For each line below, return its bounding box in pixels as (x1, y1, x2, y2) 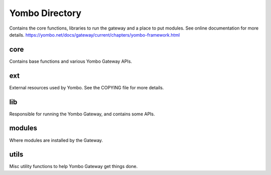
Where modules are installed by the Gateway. (9, 137, 103, 143)
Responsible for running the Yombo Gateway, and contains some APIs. (9, 111, 155, 117)
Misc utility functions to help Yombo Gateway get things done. (9, 163, 138, 169)
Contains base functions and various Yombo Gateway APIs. (9, 58, 132, 64)
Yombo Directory (9, 8, 82, 19)
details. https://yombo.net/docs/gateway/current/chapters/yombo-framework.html (9, 32, 180, 38)
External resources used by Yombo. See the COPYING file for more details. (9, 84, 164, 90)
